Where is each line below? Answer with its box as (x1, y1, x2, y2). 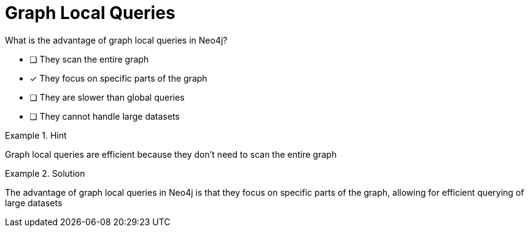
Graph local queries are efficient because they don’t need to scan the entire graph (5, 149, 337, 160)
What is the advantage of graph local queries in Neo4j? (5, 34, 228, 45)
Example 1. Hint (5, 130, 67, 141)
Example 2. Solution (5, 168, 85, 179)
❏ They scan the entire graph (29, 53, 149, 64)
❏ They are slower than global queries (29, 91, 185, 102)
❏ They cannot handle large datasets (29, 110, 180, 122)
